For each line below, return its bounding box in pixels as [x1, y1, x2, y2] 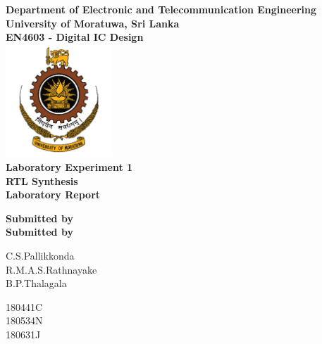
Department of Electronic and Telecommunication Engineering [6, 2, 317, 16]
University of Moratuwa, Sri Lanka [6, 15, 180, 30]
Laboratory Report [6, 187, 101, 202]
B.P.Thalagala [6, 276, 67, 291]
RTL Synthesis [6, 173, 78, 188]
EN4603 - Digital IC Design [6, 30, 144, 44]
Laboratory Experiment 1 [6, 159, 133, 174]
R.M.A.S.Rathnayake [6, 262, 97, 276]
